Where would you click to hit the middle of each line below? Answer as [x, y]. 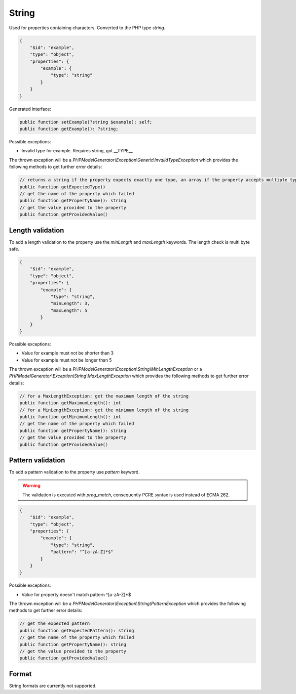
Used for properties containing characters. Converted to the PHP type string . [87, 28]
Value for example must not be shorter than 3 [67, 353]
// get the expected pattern [55, 624]
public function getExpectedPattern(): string [77, 630]
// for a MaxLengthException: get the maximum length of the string [104, 396]
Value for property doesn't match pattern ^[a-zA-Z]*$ [76, 594]
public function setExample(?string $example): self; [86, 122]
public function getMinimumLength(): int [70, 417]
